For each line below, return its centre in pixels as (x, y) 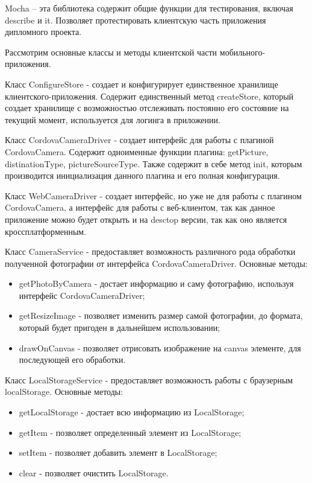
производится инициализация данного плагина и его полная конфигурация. (142, 175)
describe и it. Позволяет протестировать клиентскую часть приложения (136, 20)
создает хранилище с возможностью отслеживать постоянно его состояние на (147, 108)
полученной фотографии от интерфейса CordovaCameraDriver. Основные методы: (156, 263)
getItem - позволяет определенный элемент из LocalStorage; (130, 432)
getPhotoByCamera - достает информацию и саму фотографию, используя (156, 283)
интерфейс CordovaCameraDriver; (82, 295)
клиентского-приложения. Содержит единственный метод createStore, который (149, 96)
